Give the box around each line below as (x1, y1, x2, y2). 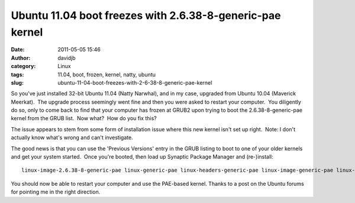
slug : (11, 79, 24, 86)
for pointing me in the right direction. (11, 188, 101, 195)
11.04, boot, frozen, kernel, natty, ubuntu (57, 71, 156, 78)
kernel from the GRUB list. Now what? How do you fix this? (11, 115, 157, 122)
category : (11, 63, 36, 70)
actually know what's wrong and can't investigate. (11, 134, 133, 141)
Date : (11, 46, 25, 53)
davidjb (57, 54, 76, 62)
